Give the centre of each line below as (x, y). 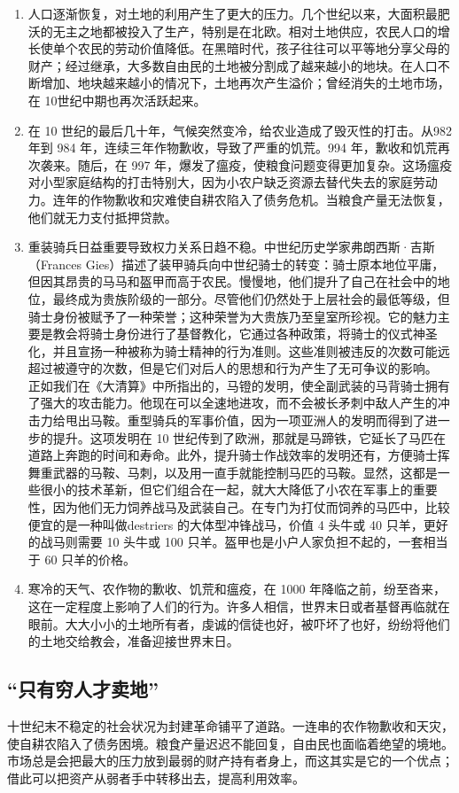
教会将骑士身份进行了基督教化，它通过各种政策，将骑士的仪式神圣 (245, 334)
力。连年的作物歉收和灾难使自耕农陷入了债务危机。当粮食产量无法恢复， (239, 199)
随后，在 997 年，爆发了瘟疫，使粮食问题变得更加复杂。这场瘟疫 (265, 164)
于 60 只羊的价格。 (82, 559)
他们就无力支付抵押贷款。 (102, 217)
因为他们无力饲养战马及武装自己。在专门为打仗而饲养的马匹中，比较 (251, 507)
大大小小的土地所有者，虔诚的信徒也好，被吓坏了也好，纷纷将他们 (257, 623)
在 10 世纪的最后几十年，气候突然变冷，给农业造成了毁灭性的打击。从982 (240, 130)
